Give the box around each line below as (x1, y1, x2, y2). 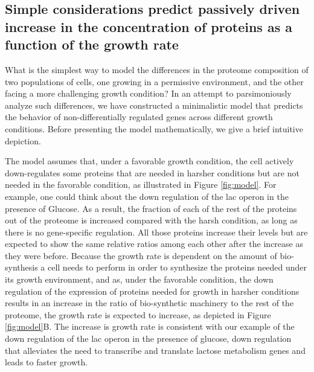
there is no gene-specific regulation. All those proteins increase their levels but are (5, 225, 308, 238)
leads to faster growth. (5, 356, 88, 368)
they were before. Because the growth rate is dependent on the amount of (5, 249, 277, 261)
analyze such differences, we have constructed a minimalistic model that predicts (5, 98, 303, 111)
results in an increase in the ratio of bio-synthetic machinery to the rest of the (5, 297, 294, 309)
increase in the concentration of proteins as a (5, 17, 292, 36)
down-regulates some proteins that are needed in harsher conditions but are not (5, 166, 300, 179)
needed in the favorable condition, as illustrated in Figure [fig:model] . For (5, 178, 277, 191)
